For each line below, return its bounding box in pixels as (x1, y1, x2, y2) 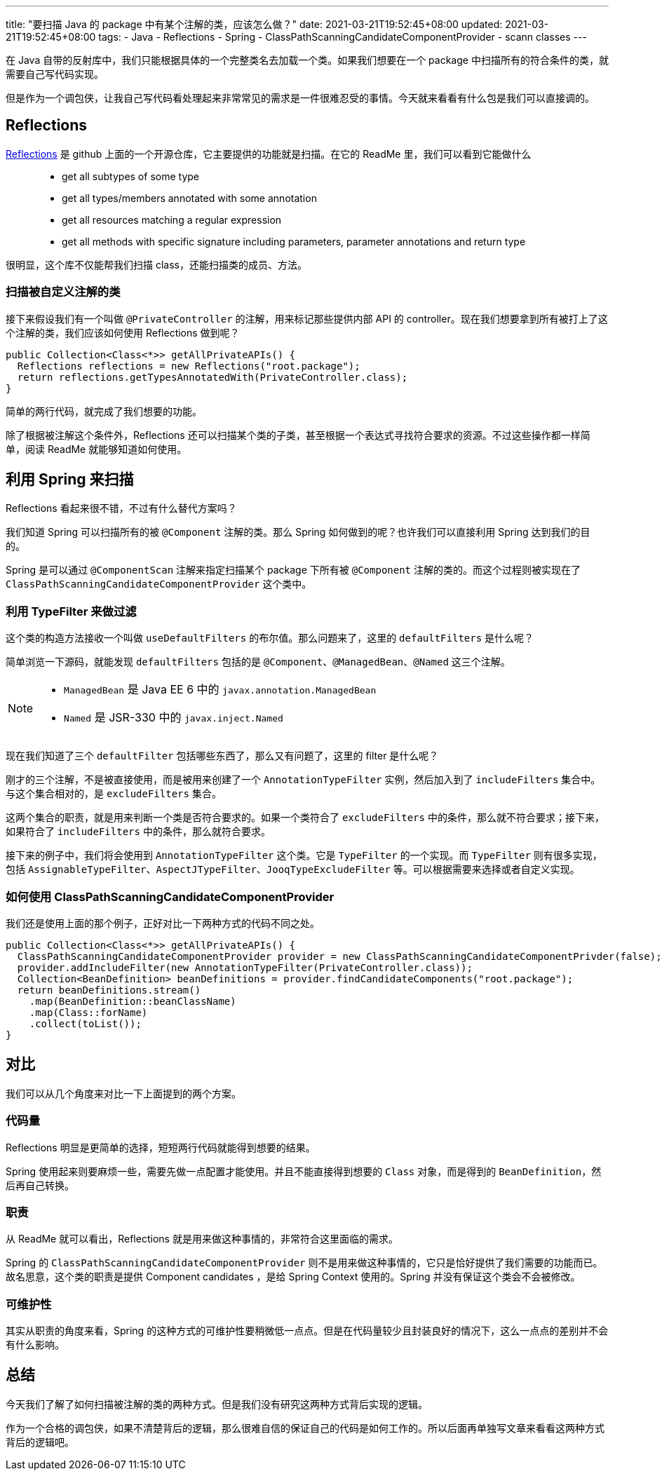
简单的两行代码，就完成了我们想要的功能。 (6, 405, 202, 417)
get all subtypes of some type (62, 170, 199, 182)
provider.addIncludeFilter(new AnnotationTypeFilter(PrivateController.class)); (17, 961, 473, 973)
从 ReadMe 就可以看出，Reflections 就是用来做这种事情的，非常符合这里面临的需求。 (6, 1233, 398, 1245)
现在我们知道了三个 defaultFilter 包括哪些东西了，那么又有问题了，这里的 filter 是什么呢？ (6, 750, 439, 762)
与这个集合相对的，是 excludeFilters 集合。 (6, 787, 222, 800)
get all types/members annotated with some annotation (62, 191, 317, 204)
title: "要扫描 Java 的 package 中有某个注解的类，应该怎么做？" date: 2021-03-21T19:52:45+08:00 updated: (6, 18, 503, 30)
